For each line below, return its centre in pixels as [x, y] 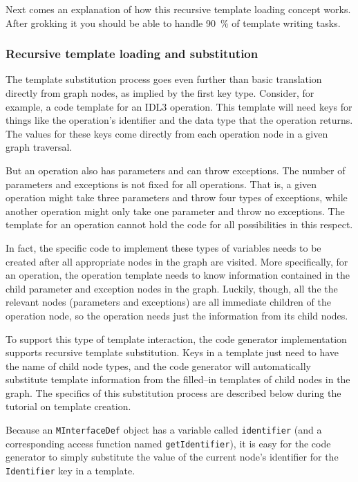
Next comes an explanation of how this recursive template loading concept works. [178, 9]
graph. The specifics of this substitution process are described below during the [173, 392]
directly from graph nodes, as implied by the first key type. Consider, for [160, 93]
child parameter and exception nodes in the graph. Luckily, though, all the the [172, 288]
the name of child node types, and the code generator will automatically [158, 365]
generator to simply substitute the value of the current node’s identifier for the [172, 457]
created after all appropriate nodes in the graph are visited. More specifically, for [177, 261]
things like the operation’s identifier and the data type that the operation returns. [179, 120]
